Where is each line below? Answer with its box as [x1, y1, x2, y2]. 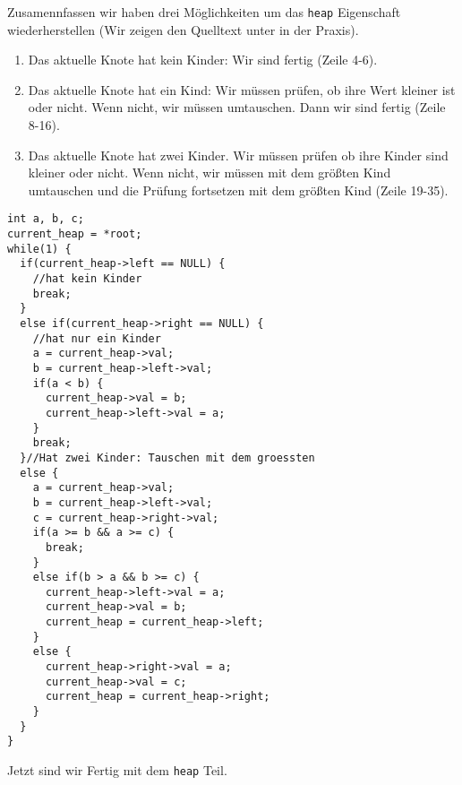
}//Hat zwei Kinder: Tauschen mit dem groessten [20, 451, 315, 464]
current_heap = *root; [7, 228, 142, 241]
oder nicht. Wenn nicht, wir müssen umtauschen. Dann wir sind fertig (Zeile [28, 98, 446, 116]
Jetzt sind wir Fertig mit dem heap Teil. [7, 761, 227, 780]
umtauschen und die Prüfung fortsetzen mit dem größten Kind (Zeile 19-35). [28, 180, 449, 199]
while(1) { [7, 242, 72, 255]
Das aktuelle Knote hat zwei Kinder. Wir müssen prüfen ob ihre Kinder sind [28, 145, 449, 164]
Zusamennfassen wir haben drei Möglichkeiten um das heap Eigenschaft [7, 3, 401, 21]
